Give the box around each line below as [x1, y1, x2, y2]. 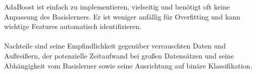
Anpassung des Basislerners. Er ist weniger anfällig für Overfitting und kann [4, 11, 240, 21]
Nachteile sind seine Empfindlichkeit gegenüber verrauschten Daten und [4, 40, 226, 51]
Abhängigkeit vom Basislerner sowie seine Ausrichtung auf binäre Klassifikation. [4, 60, 252, 70]
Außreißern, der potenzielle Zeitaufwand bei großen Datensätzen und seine [4, 50, 234, 60]
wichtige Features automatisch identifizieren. [4, 21, 141, 31]
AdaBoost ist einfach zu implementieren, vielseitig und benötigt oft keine [4, 1, 230, 11]
